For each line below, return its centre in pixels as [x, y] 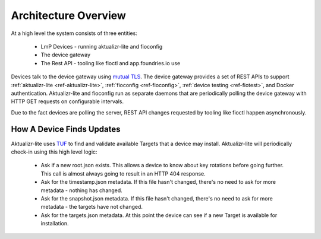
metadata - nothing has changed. [82, 190]
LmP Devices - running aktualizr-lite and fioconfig [102, 46]
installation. [55, 224]
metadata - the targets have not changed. [92, 207]
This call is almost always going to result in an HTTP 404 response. [123, 173]
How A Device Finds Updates [66, 130]
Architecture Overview [68, 15]
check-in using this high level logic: [54, 152]
